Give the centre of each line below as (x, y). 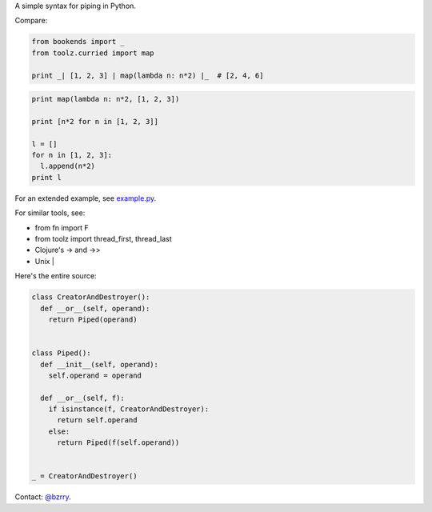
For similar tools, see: (50, 213)
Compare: (31, 21)
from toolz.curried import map (93, 53)
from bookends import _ (78, 42)
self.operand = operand (95, 375)
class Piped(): (61, 353)
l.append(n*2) (68, 166)
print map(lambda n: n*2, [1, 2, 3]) (106, 99)
